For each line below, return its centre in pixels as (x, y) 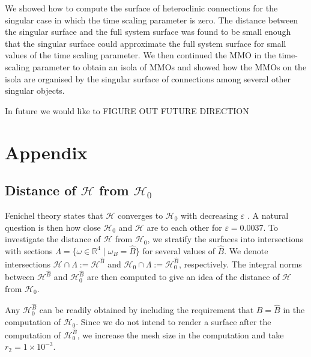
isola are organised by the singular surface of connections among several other (148, 78)
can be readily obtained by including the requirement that (146, 310)
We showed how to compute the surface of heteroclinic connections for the (141, 8)
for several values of (179, 250)
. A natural (268, 215)
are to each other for (184, 227)
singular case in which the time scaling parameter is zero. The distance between (152, 20)
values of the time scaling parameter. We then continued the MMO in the (140, 55)
